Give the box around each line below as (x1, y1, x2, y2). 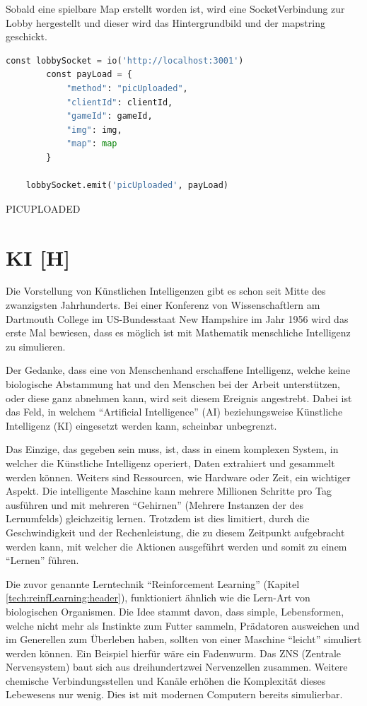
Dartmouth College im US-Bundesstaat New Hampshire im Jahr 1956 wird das (6, 311, 349, 326)
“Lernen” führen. (6, 553, 79, 567)
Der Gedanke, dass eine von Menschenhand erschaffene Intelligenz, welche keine (6, 363, 351, 377)
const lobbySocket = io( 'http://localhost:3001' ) (6, 55, 244, 66)
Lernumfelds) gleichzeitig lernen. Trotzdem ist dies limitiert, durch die (6, 511, 310, 526)
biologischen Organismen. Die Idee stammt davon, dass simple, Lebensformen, (6, 604, 344, 618)
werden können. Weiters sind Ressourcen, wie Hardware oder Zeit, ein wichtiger (6, 469, 351, 484)
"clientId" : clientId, (66, 97, 173, 107)
